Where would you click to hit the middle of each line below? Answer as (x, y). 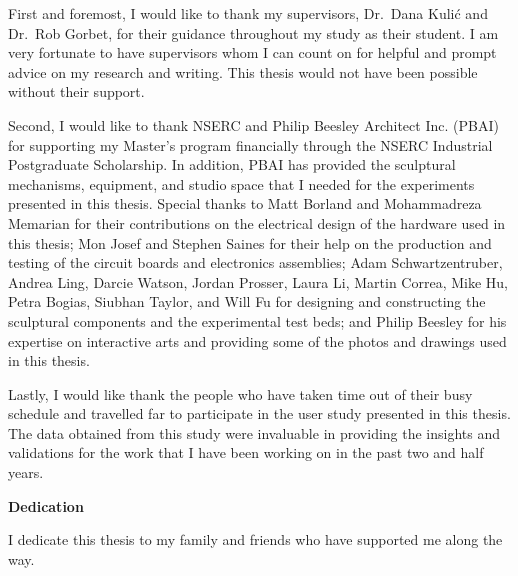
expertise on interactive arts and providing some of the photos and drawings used (257, 340)
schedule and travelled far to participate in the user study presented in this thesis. (259, 413)
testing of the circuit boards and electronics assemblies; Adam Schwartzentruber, (255, 262)
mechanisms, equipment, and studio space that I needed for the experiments (241, 183)
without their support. (76, 91)
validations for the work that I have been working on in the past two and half (246, 452)
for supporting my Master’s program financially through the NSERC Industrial (250, 144)
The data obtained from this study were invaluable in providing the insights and (254, 432)
